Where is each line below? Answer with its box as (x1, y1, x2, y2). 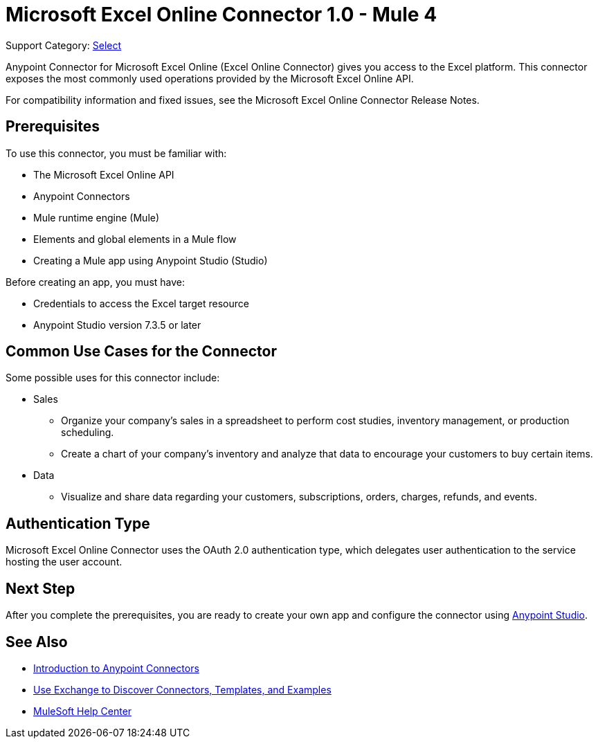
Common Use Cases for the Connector (6, 343, 277, 361)
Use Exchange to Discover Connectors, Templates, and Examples (33, 683, 332, 696)
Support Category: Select (6, 39, 122, 51)
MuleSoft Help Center (33, 705, 132, 717)
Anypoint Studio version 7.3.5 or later (33, 318, 201, 331)
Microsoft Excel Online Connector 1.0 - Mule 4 (6, 3, 437, 26)
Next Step (6, 579, 75, 597)
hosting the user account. (6, 556, 123, 568)
